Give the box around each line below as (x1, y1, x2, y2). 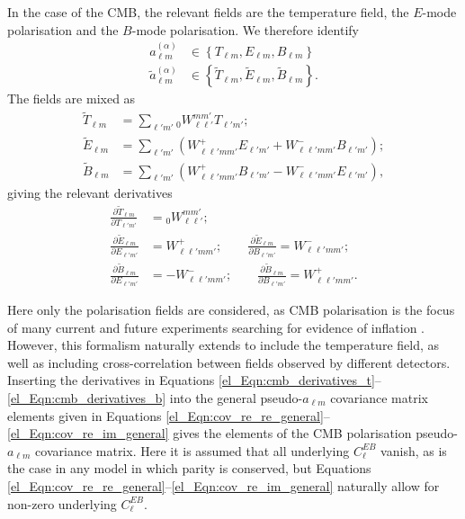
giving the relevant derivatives (7, 183, 173, 201)
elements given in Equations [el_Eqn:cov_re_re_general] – (7, 406, 330, 425)
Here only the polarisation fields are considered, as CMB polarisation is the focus (7, 300, 455, 319)
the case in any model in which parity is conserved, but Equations (7, 459, 371, 478)
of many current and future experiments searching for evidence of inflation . (7, 318, 425, 336)
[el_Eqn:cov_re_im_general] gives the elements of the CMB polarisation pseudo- (7, 424, 458, 443)
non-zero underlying (7, 494, 117, 513)
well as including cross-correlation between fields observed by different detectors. (7, 353, 451, 371)
